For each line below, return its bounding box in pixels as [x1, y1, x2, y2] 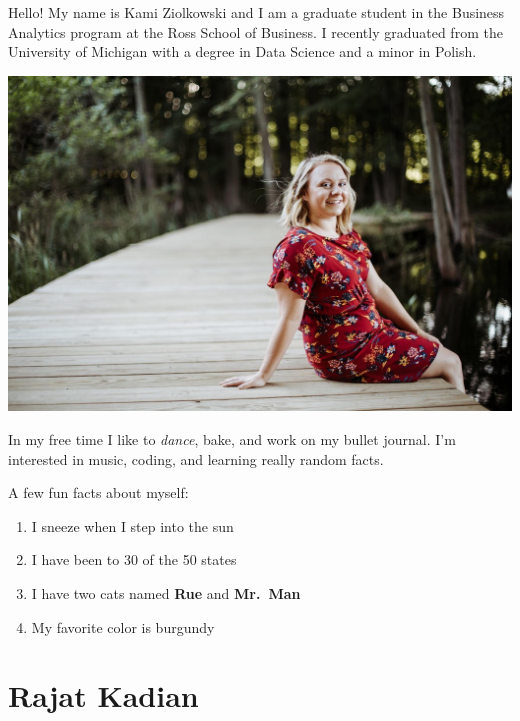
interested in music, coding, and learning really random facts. [8, 448, 384, 469]
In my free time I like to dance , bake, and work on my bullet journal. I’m [8, 429, 456, 450]
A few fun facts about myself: [8, 482, 189, 503]
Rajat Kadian [8, 675, 199, 716]
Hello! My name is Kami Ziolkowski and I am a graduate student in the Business [8, 2, 505, 22]
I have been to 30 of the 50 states [31, 549, 237, 570]
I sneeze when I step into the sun [31, 515, 234, 536]
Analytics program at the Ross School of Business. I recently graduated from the [8, 21, 503, 42]
